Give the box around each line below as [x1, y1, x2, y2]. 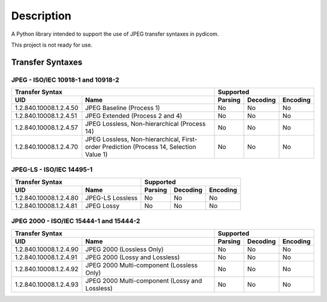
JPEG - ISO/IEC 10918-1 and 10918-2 [11, 76, 119, 84]
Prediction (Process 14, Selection [102, 143, 196, 151]
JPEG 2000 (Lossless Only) [85, 245, 164, 254]
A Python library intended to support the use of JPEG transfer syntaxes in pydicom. [11, 30, 219, 38]
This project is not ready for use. [11, 41, 93, 48]
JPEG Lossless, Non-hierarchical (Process [85, 120, 206, 128]
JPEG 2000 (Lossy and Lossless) [85, 253, 180, 261]
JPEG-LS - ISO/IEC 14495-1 [11, 165, 93, 174]
